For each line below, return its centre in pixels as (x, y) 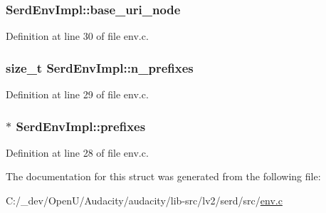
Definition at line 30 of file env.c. (77, 36)
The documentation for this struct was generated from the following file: (163, 176)
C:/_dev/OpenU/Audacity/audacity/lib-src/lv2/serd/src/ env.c (144, 201)
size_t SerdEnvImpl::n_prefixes (100, 67)
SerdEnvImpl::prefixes (81, 126)
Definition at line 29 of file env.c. (77, 94)
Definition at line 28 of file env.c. (77, 152)
